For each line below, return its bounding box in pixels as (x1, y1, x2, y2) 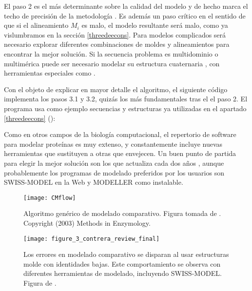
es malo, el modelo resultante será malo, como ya (81, 20, 228, 30)
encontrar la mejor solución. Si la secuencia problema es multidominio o (4, 48, 218, 58)
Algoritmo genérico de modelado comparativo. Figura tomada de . (23, 208, 221, 218)
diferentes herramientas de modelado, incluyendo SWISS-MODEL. (23, 268, 222, 278)
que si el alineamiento (4, 20, 69, 30)
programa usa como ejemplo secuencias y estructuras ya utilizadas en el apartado (4, 103, 247, 113)
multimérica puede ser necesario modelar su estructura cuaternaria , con (4, 58, 220, 68)
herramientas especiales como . (4, 68, 96, 78)
